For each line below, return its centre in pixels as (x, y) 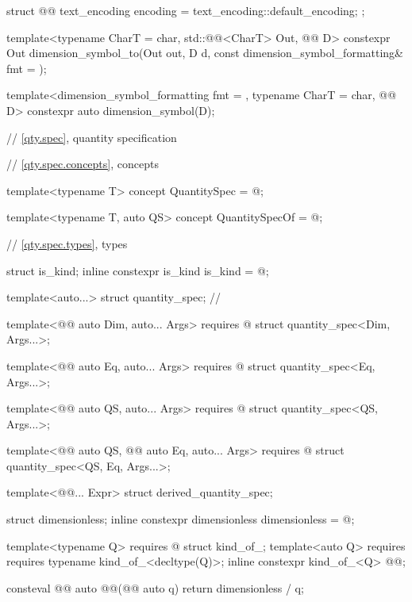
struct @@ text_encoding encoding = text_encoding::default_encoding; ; (186, 10)
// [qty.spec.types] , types (67, 243)
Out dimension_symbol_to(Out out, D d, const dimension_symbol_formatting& (205, 53)
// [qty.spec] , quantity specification (92, 137)
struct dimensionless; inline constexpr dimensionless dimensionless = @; (181, 519)
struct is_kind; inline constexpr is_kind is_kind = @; (138, 270)
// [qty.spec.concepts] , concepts (83, 164)
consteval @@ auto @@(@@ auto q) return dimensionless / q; (155, 587)
